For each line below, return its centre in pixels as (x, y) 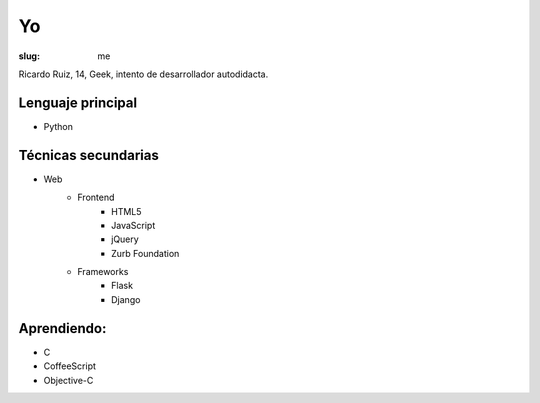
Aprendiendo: (62, 328)
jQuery (125, 239)
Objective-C (68, 380)
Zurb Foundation (145, 253)
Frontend (96, 197)
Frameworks (103, 272)
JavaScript (133, 225)
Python (58, 126)
